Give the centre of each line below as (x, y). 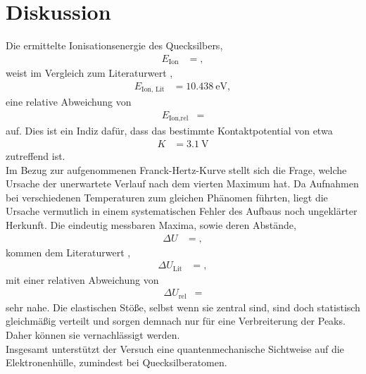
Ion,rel (178, 119)
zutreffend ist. (36, 155)
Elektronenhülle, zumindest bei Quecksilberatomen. (116, 362)
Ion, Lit (153, 90)
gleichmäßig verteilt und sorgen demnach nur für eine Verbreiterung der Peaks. (176, 321)
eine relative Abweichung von (69, 102)
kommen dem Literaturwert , (68, 252)
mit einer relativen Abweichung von (82, 279)
